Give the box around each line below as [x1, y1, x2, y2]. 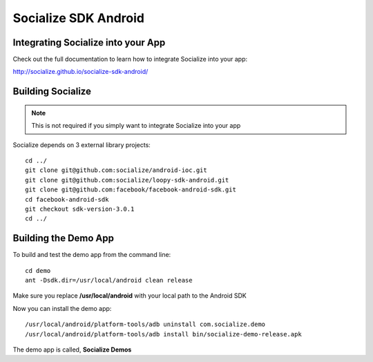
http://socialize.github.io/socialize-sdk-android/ [12, 68, 149, 76]
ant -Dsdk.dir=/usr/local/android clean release [25, 276, 193, 285]
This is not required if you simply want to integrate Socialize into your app [31, 122, 241, 130]
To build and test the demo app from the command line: [12, 251, 171, 259]
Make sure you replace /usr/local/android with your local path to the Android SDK [12, 292, 247, 300]
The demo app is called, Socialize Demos [12, 345, 132, 354]
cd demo [25, 267, 51, 274]
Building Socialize [12, 86, 91, 97]
